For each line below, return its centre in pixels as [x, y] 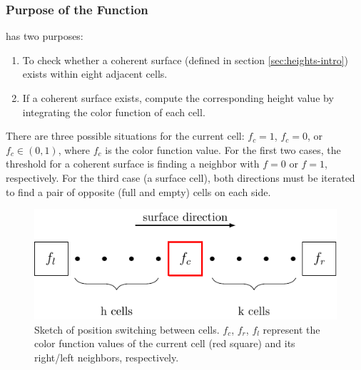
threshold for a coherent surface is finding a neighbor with [133, 164]
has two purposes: [45, 36]
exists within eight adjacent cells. [95, 74]
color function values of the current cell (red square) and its [165, 343]
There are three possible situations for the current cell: [125, 136]
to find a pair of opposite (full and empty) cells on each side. [138, 191]
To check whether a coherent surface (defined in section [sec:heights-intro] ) [185, 60]
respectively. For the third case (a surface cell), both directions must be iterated [180, 177]
